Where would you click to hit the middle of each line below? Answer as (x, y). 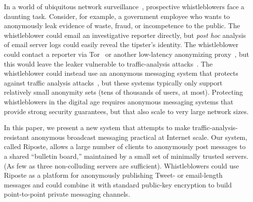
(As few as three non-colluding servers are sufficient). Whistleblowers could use (121, 165)
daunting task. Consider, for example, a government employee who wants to (117, 16)
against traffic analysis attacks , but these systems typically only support (113, 82)
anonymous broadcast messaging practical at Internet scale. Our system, (139, 137)
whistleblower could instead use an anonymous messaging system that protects (121, 73)
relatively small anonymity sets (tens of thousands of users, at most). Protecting (124, 92)
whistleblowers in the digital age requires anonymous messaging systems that (119, 101)
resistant (17, 137)
